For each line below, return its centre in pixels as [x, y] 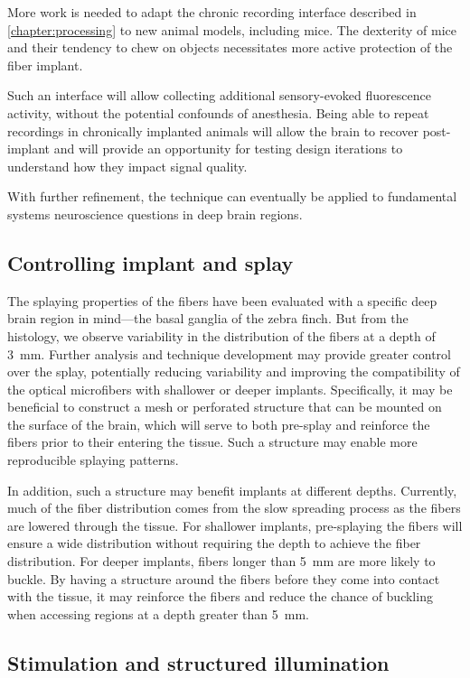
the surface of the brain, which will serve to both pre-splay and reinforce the [219, 424]
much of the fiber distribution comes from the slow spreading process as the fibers [234, 508]
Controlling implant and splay [150, 262]
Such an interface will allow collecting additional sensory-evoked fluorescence [219, 95]
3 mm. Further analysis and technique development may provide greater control [229, 353]
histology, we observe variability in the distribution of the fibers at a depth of [221, 335]
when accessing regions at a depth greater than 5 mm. [158, 613]
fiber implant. [45, 65]
